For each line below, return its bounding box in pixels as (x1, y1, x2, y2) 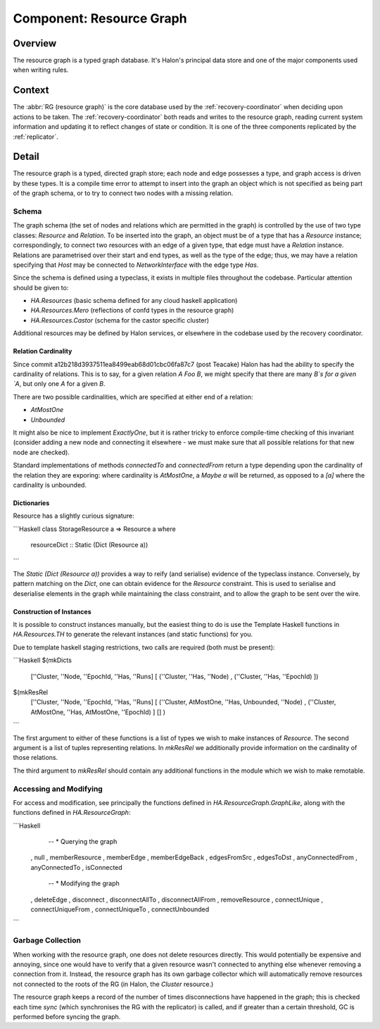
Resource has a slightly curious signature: (13, 511, 134, 520)
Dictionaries (13, 499, 50, 507)
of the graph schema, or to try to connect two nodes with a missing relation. (13, 189, 234, 197)
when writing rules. (13, 66, 69, 74)
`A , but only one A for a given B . (13, 380, 106, 388)
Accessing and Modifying (13, 784, 103, 794)
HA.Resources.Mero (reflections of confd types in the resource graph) (30, 306, 234, 315)
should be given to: (13, 283, 69, 292)
